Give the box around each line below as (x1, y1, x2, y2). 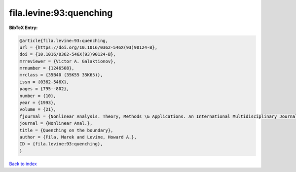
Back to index (9, 161, 37, 167)
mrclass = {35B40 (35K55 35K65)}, (19, 72, 103, 78)
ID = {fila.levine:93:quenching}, (19, 141, 103, 147)
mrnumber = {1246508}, (19, 66, 74, 71)
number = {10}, (19, 93, 56, 99)
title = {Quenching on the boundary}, (19, 127, 113, 133)
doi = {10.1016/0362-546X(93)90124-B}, (19, 52, 116, 57)
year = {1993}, (19, 100, 56, 105)
